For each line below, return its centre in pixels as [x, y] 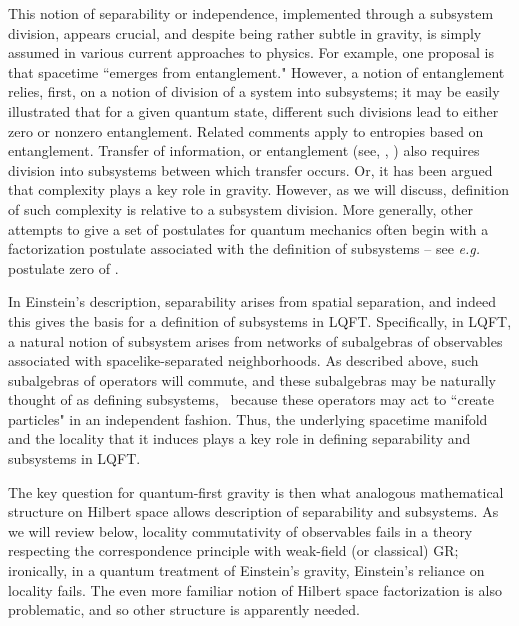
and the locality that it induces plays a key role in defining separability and [239, 438]
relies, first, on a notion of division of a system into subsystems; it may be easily [254, 91]
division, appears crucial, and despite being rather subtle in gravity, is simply [245, 32]
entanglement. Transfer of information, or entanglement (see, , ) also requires [244, 150]
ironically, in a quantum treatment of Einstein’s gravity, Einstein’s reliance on [246, 570]
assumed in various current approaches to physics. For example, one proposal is [251, 52]
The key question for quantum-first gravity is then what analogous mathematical [256, 491]
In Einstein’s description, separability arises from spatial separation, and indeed [252, 301]
